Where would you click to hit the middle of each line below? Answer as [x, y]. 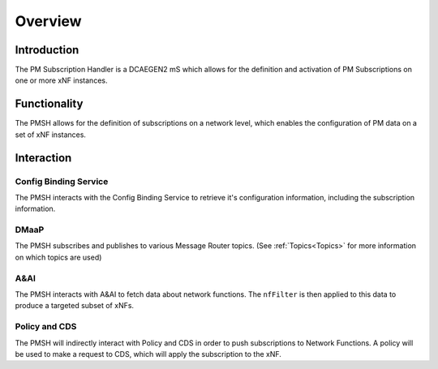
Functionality [49, 104]
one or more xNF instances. [61, 80]
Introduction [47, 50]
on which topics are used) [58, 257]
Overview [48, 21]
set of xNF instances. [51, 135]
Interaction [43, 158]
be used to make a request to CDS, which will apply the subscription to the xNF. [148, 354]
